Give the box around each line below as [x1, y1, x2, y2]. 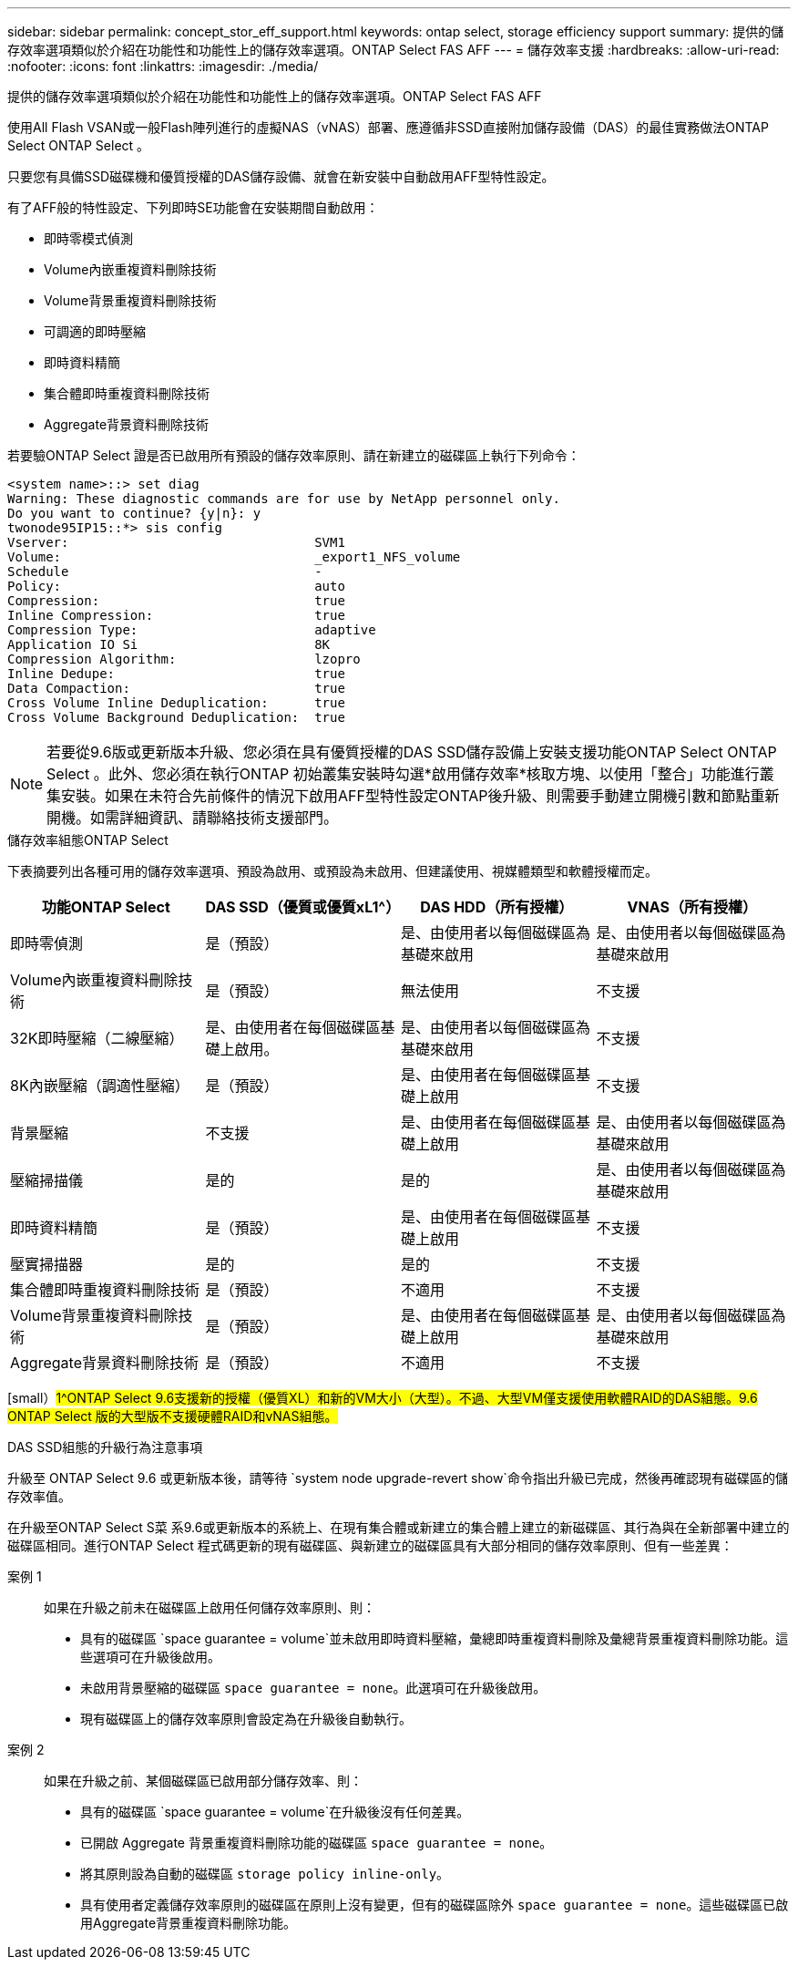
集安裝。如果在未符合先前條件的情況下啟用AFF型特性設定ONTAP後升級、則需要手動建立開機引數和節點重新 [46, 787, 780, 805]
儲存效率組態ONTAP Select [7, 832, 169, 848]
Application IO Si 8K [7, 637, 331, 652]
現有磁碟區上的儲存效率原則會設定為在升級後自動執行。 [80, 1711, 412, 1726]
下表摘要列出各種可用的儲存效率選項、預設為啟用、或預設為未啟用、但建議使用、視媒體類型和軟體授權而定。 [7, 863, 658, 879]
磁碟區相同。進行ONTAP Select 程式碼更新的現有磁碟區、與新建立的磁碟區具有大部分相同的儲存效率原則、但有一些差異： [7, 1538, 733, 1553]
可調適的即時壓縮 [44, 324, 146, 339]
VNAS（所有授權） [627, 898, 757, 916]
